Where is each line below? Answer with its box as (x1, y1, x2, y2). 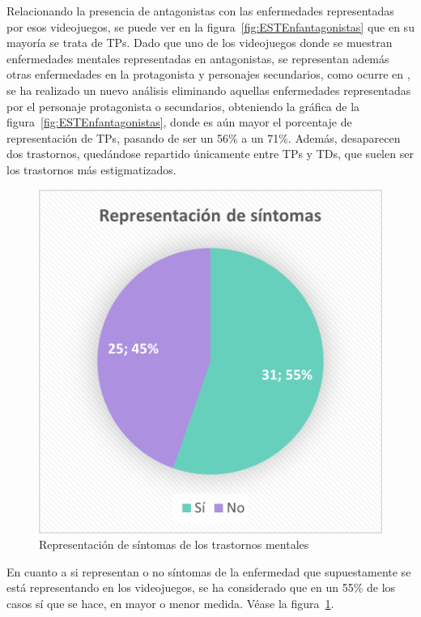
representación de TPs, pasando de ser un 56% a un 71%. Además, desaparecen (6, 129, 401, 146)
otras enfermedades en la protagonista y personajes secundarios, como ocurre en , (6, 66, 410, 83)
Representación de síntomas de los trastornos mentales (39, 536, 309, 553)
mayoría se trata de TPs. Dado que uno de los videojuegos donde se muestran (6, 34, 393, 51)
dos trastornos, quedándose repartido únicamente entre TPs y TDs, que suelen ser (6, 145, 414, 162)
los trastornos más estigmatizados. (6, 161, 176, 178)
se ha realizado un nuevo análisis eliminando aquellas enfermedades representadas (6, 81, 411, 98)
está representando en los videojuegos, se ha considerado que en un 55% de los (6, 579, 396, 596)
